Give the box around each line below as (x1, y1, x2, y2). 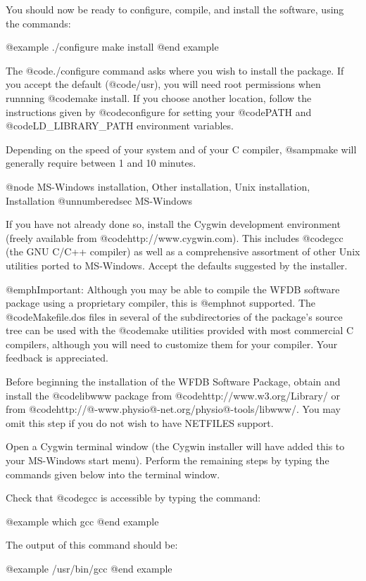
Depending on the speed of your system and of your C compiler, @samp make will (6, 141, 357, 156)
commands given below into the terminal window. (6, 466, 220, 481)
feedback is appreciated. (6, 350, 108, 365)
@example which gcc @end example (6, 513, 159, 528)
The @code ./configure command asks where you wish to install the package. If (6, 63, 344, 77)
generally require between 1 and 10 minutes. (6, 155, 196, 170)
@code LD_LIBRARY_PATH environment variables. (6, 118, 234, 133)
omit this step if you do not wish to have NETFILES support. (6, 415, 274, 430)
